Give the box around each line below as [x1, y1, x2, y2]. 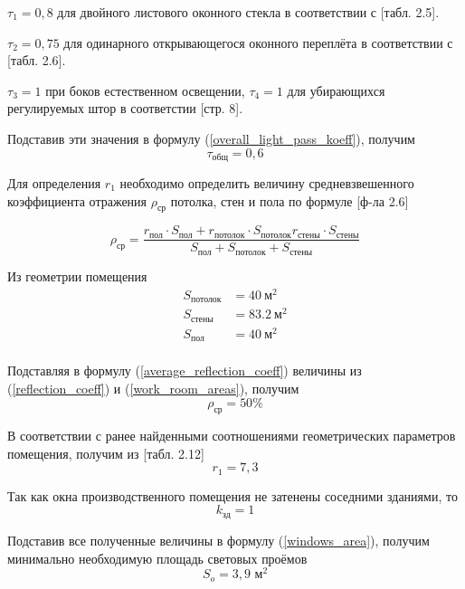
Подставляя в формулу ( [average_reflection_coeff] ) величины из [7, 361, 362, 380]
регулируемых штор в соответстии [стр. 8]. [7, 99, 243, 118]
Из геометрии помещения [7, 266, 147, 285]
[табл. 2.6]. [7, 51, 66, 70]
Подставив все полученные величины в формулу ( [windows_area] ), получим [7, 530, 430, 549]
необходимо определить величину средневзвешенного [119, 174, 414, 193]
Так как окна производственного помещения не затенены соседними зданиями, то [7, 486, 458, 505]
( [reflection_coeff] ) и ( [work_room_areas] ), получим [7, 378, 299, 397]
